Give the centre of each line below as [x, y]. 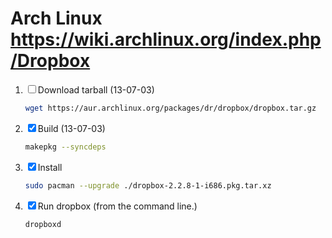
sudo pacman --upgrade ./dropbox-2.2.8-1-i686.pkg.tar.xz [148, 185]
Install [50, 167]
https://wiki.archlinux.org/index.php [166, 39]
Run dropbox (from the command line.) [117, 206]
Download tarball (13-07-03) [96, 89]
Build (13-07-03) [71, 128]
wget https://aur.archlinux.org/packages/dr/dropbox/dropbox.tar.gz [170, 108]
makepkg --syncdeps [65, 147]
